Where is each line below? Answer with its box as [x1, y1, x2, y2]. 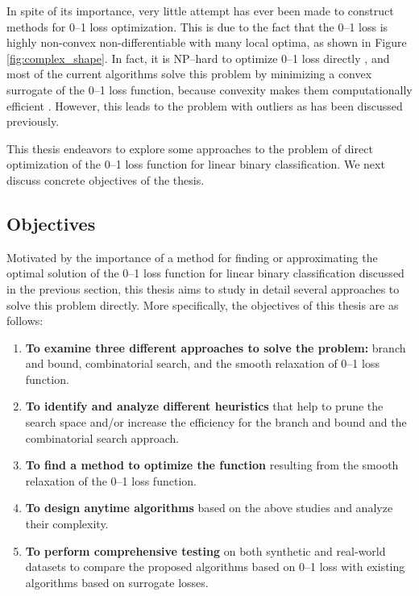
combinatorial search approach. [25, 429, 180, 446]
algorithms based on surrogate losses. [25, 573, 209, 590]
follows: [6, 312, 44, 329]
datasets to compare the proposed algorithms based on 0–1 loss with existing [25, 558, 405, 575]
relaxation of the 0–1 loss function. [25, 472, 197, 489]
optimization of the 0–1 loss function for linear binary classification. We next [6, 156, 385, 173]
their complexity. [25, 515, 109, 532]
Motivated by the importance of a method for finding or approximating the [6, 248, 378, 265]
